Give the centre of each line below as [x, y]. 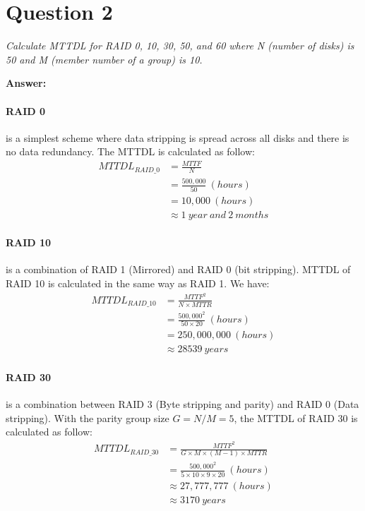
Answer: [26, 83]
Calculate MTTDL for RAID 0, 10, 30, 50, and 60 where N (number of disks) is [180, 46]
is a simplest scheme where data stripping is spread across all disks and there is [178, 137]
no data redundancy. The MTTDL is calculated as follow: [130, 151]
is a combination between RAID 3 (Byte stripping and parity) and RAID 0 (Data [182, 404]
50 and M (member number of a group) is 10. [104, 59]
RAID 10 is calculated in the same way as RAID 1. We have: [138, 283]
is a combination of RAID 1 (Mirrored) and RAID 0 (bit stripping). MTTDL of [178, 269]
